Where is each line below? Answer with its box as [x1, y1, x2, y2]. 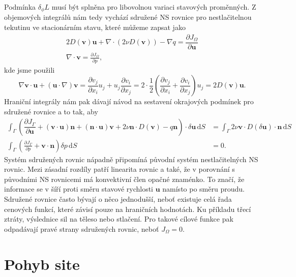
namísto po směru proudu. [162, 183, 245, 194]
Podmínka [4, 2, 36, 12]
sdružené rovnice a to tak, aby [4, 106, 98, 116]
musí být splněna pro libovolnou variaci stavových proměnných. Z [51, 2, 256, 12]
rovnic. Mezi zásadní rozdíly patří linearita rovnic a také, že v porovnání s [4, 164, 235, 174]
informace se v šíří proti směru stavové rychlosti [4, 183, 153, 194]
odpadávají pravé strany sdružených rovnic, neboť [4, 223, 159, 234]
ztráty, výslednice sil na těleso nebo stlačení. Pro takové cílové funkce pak [4, 213, 233, 224]
